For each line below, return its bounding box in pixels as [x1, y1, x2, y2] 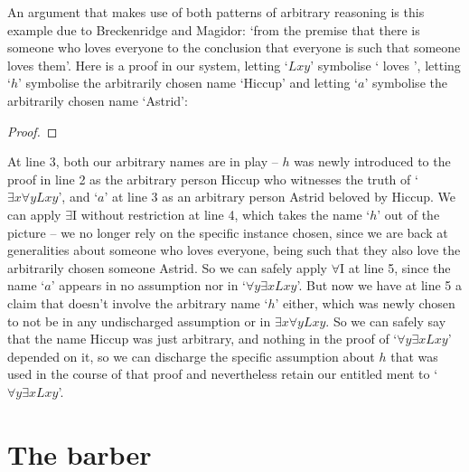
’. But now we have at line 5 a [296, 276, 463, 295]
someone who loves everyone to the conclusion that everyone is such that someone [7, 38, 461, 57]
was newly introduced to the [294, 152, 451, 171]
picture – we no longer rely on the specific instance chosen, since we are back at [7, 222, 448, 241]
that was [390, 346, 438, 365]
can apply [7, 204, 61, 223]
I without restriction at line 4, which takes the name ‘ [71, 204, 371, 223]
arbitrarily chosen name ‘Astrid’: [7, 90, 188, 109]
